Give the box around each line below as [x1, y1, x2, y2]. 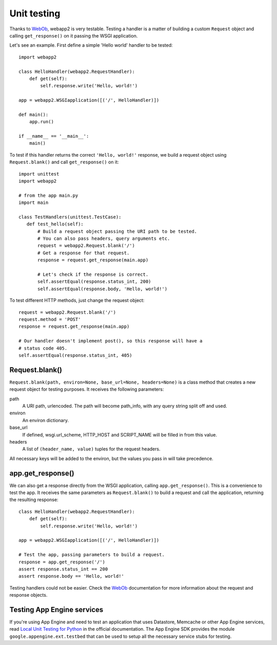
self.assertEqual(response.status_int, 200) [37, 279, 151, 284]
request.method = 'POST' [18, 316, 81, 322]
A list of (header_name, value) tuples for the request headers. [22, 446, 161, 452]
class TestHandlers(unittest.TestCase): [18, 214, 122, 220]
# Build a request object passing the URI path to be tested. [37, 229, 197, 234]
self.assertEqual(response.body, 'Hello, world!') [37, 286, 168, 292]
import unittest [18, 171, 60, 177]
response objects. [9, 592, 48, 598]
